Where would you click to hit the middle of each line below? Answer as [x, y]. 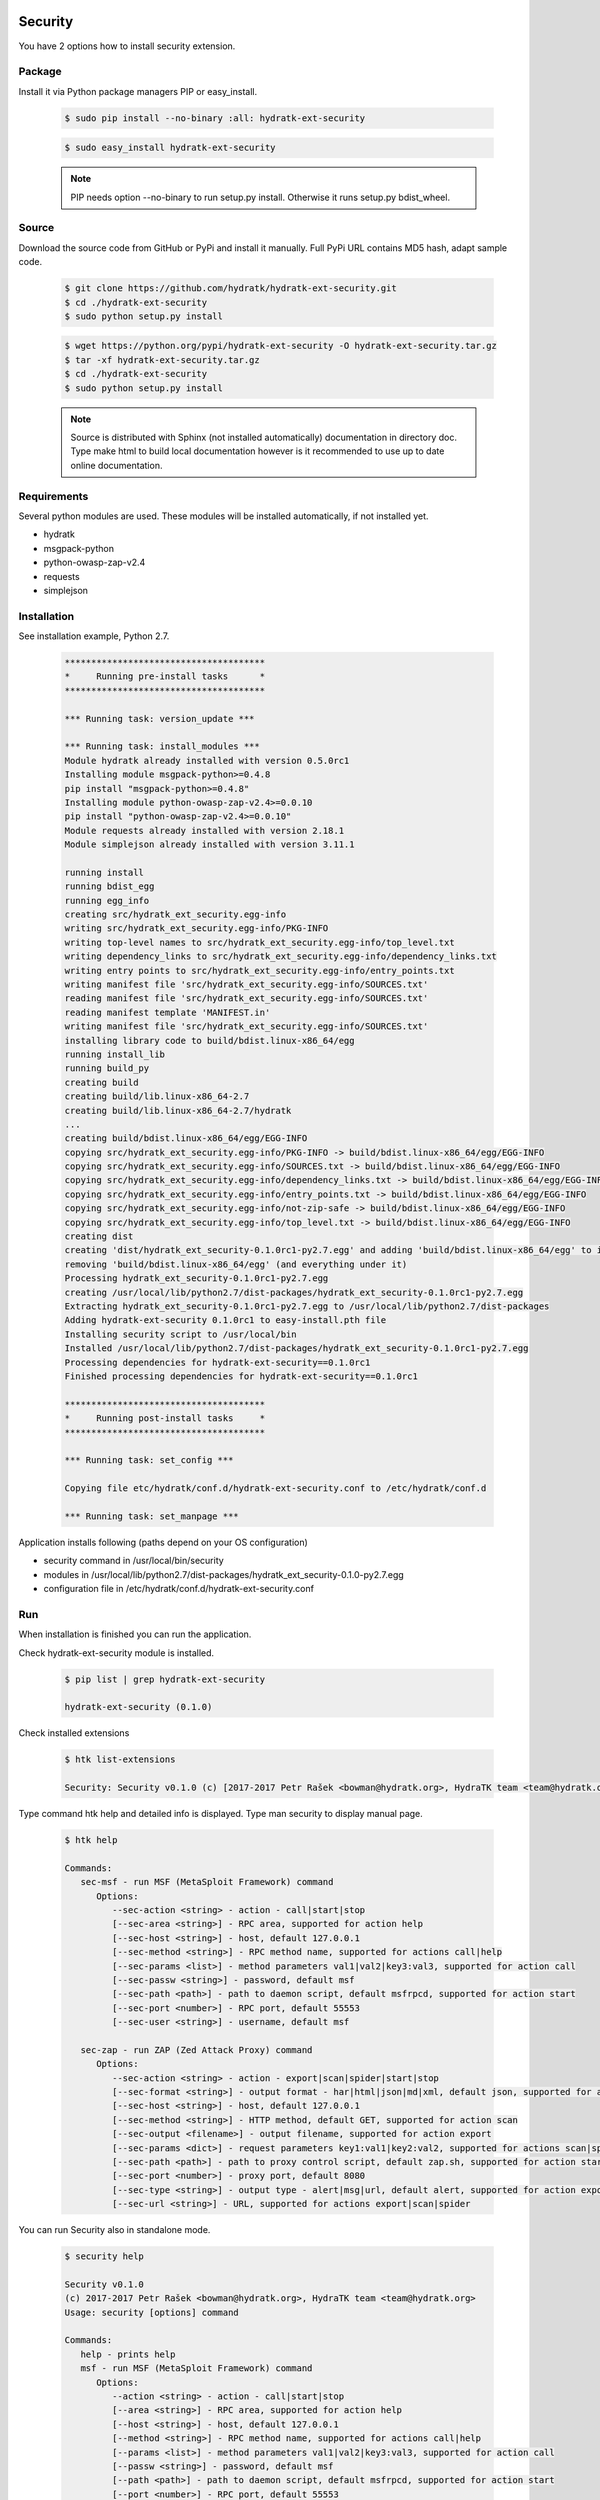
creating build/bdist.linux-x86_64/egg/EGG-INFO [186, 1138]
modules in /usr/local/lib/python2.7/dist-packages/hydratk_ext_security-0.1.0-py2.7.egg [223, 1574]
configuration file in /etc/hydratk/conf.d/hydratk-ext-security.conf [179, 1588]
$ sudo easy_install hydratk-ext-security [170, 148]
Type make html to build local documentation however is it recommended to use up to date [257, 451]
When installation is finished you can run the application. [135, 1634]
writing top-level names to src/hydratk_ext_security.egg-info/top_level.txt [259, 942]
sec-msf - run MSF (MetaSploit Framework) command [207, 1882]
